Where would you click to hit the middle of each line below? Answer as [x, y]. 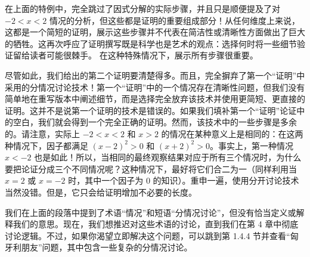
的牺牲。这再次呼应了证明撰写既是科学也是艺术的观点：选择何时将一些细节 [151, 43]
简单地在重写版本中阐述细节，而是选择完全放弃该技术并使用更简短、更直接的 [155, 99]
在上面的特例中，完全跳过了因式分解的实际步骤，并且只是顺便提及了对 [142, 8]
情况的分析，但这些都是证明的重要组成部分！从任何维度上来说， [174, 20]
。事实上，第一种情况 [251, 145]
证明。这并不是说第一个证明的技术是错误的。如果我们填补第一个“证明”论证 [151, 110]
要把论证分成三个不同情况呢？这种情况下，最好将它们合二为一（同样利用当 [151, 168]
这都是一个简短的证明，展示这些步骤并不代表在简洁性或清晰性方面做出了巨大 [155, 32]
